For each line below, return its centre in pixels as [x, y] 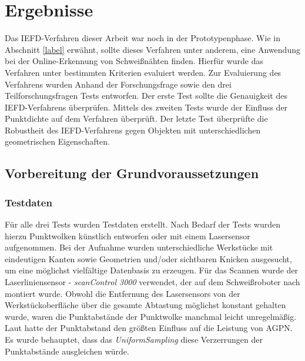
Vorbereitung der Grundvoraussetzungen [132, 173]
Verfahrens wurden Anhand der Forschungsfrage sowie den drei [118, 84]
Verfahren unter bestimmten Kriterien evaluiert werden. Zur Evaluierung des [143, 72]
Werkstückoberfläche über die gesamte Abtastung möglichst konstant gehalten [145, 305]
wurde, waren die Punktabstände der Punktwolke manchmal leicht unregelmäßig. [151, 316]
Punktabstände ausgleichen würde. [67, 351]
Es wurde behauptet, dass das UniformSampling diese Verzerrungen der [134, 339]
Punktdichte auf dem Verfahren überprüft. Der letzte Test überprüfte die [136, 118]
